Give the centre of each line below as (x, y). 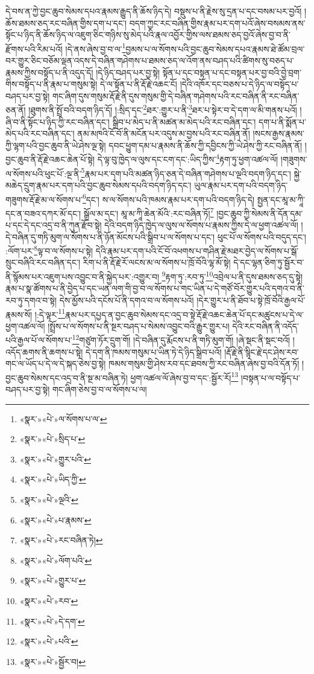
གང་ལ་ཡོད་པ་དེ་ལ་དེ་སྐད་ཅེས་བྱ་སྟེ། (56, 364)
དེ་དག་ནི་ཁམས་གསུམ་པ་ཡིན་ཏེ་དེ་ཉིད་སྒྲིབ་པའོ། (154, 351)
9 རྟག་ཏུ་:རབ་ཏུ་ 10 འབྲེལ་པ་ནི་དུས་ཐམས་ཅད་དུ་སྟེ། (232, 276)
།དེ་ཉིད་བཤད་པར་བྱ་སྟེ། (128, 72)
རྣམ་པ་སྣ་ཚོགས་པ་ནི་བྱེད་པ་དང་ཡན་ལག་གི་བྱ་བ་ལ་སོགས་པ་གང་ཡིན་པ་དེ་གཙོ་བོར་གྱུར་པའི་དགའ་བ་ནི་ (155, 288)
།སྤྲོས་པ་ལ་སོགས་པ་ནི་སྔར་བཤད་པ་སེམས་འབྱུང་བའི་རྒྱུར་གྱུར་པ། (139, 326)
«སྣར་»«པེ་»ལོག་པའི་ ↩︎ (56, 560)
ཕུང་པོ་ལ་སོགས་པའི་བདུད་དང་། (262, 236)
